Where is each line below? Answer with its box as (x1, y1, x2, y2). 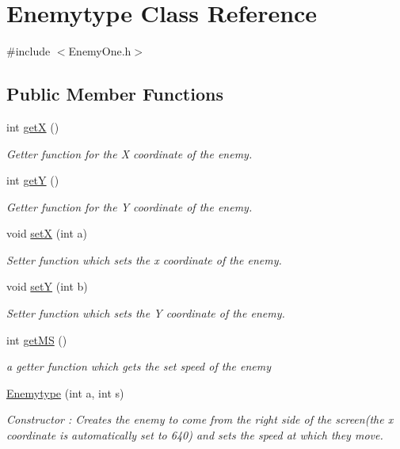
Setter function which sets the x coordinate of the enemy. (6, 251, 282, 268)
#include (6, 43, 51, 59)
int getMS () (6, 331, 67, 348)
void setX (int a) (6, 225, 87, 242)
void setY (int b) (6, 278, 88, 295)
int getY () (6, 172, 59, 188)
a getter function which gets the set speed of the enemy (6, 358, 272, 375)
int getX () (6, 118, 59, 135)
